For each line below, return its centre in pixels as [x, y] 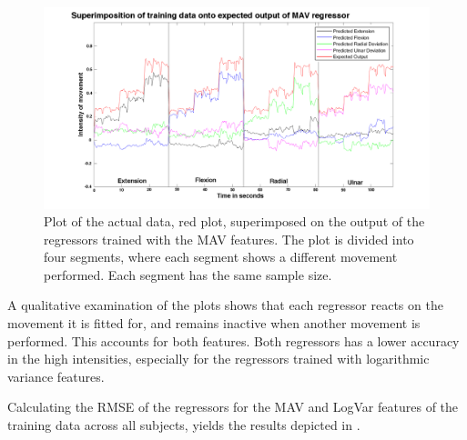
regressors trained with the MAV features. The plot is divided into [229, 239]
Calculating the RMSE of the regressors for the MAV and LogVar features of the [233, 407]
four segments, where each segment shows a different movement [221, 257]
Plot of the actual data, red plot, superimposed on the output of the [234, 221]
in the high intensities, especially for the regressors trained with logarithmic [218, 359]
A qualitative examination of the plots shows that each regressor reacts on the [225, 305]
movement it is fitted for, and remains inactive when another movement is [214, 323]
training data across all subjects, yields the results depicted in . [184, 425]
